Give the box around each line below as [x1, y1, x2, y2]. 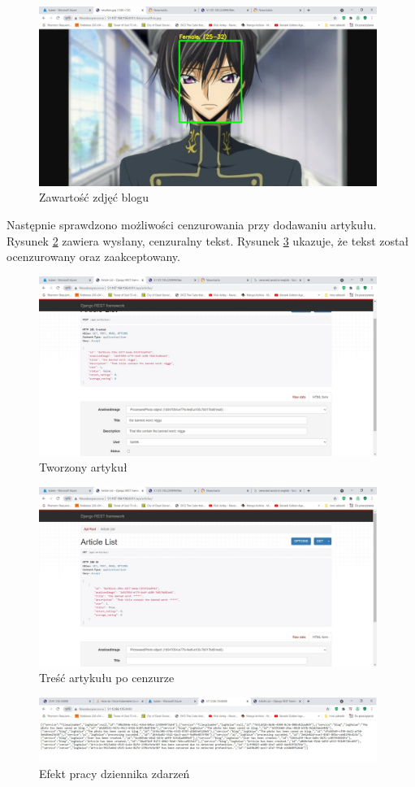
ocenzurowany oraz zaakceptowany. [6, 248, 180, 265]
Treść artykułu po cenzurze [39, 669, 175, 686]
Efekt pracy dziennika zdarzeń [39, 765, 190, 782]
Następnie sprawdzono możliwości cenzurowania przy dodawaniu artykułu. [6, 216, 377, 233]
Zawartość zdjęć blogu [39, 189, 149, 206]
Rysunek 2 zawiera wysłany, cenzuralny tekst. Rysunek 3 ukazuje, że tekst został [6, 232, 409, 249]
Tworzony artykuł [39, 459, 128, 476]
